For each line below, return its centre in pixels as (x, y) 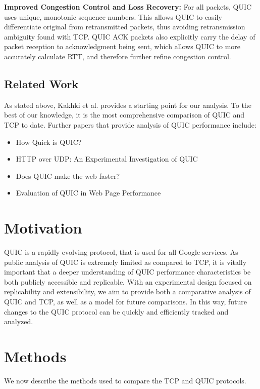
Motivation (43, 228)
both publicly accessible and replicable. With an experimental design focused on (128, 281)
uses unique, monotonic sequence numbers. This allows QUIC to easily (113, 16)
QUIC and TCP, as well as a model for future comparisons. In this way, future (126, 302)
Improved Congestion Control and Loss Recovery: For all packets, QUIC (128, 7)
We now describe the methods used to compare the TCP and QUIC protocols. (125, 380)
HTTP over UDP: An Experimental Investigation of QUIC (107, 159)
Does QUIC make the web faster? (68, 176)
